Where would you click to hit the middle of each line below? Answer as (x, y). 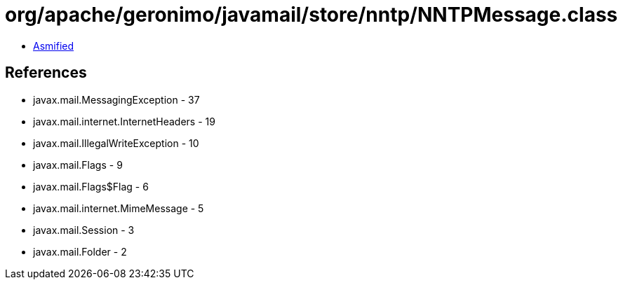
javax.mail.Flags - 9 (78, 165)
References (46, 73)
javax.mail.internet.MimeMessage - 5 (119, 208)
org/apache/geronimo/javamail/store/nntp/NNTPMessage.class (311, 15)
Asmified (54, 46)
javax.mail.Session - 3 (84, 230)
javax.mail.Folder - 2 (80, 251)
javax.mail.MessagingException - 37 (116, 99)
